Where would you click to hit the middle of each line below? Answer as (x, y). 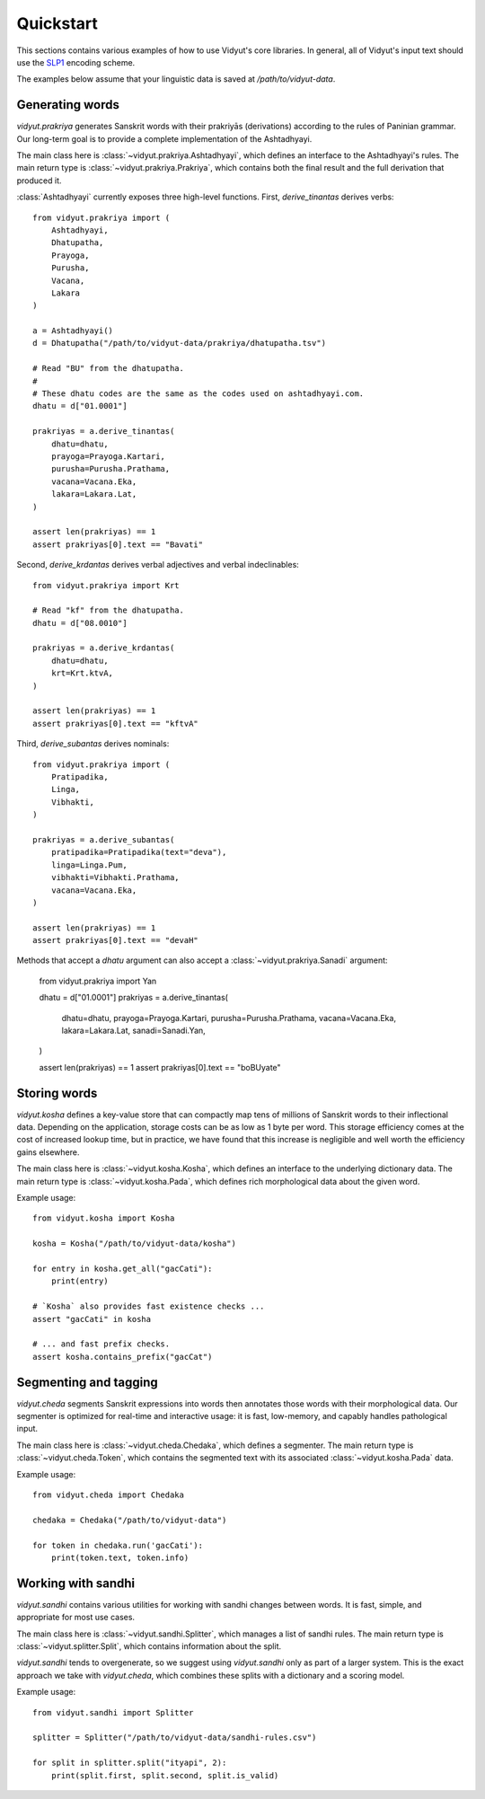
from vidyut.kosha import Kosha (104, 1218)
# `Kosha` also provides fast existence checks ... (149, 1306)
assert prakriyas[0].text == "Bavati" (118, 544)
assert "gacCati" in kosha (92, 1319)
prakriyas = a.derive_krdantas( (104, 648)
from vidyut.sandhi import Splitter (113, 1712)
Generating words (68, 105)
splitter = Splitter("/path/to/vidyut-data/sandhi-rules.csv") (175, 1737)
